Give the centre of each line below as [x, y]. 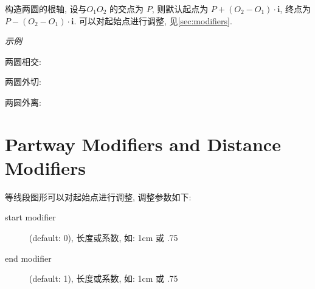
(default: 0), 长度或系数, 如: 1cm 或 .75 [104, 238]
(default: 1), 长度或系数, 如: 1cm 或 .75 [104, 278]
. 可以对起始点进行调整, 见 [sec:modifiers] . [153, 20]
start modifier [30, 217]
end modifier [28, 258]
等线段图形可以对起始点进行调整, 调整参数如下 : [98, 196]
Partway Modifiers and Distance [143, 144]
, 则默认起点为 [180, 8]
